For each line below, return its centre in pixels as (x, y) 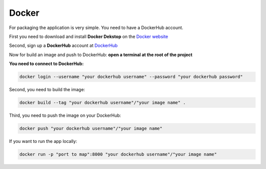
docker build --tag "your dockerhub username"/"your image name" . (103, 103)
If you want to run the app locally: (43, 141)
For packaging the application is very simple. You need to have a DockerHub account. (96, 28)
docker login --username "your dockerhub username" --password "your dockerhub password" (131, 77)
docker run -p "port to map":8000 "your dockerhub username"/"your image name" (118, 154)
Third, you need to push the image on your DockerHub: (65, 115)
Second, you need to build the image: (47, 90)
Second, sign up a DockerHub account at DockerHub (63, 46)
